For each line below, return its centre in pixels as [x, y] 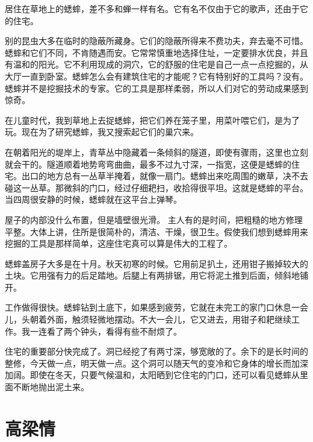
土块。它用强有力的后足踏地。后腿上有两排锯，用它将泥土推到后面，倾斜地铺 [156, 275]
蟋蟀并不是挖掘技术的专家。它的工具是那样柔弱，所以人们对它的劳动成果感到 [156, 88]
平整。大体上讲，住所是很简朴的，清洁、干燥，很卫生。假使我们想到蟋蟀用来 [156, 231]
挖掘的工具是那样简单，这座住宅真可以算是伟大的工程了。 [119, 243]
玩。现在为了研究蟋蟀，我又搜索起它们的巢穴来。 [102, 132]
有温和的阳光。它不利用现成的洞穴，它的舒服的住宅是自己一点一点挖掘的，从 [156, 64]
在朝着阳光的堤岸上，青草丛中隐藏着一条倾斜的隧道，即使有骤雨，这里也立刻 [156, 152]
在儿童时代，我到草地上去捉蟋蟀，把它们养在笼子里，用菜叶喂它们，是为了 [152, 120]
